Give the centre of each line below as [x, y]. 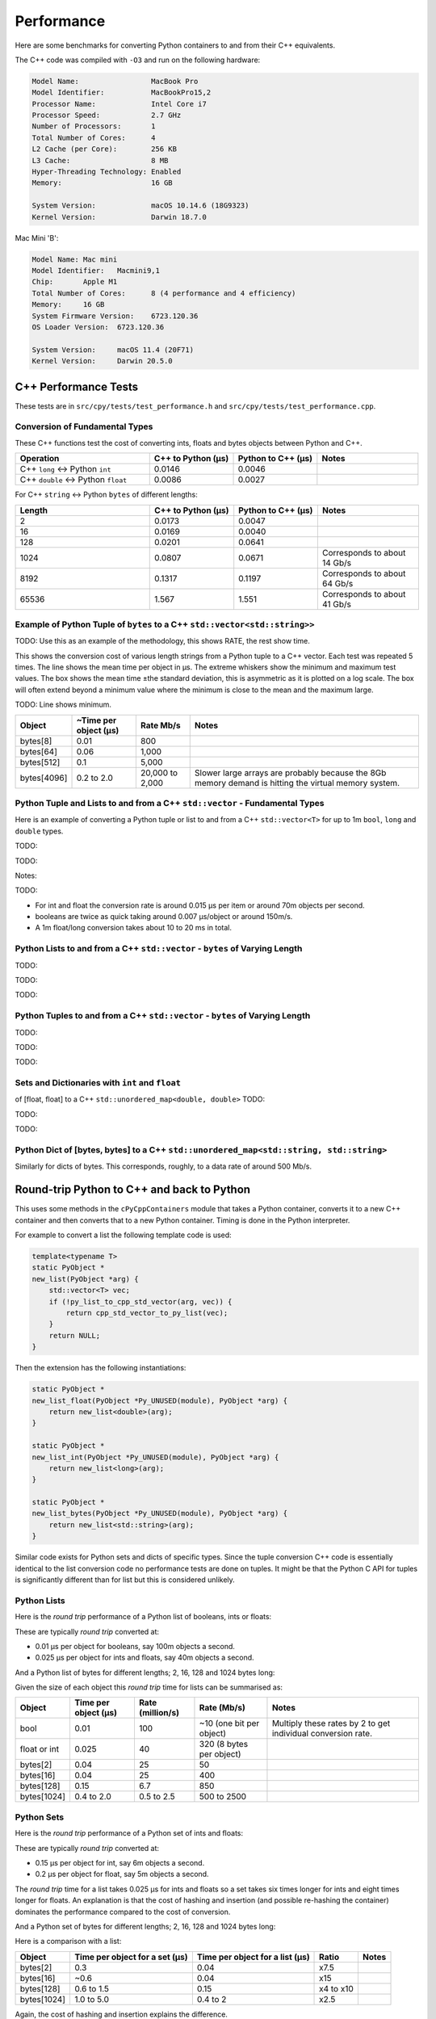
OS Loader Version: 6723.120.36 [98, 327]
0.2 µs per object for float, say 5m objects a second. [122, 1874]
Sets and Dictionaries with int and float [98, 1083]
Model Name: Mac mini [75, 259]
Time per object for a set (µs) [131, 1957]
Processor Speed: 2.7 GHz [107, 115]
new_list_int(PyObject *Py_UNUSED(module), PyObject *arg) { [155, 1457]
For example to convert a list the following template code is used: [123, 1235]
